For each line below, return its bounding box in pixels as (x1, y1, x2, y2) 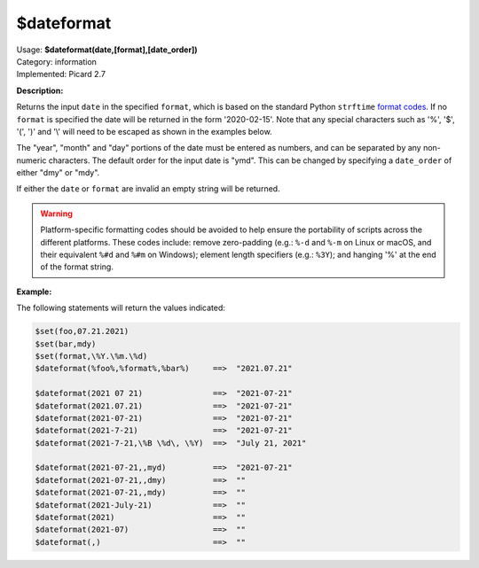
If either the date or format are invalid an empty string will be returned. (16, 183, 280, 194)
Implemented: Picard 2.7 (16, 69, 106, 80)
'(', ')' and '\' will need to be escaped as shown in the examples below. (16, 126, 272, 136)
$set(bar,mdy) (35, 338, 97, 349)
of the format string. (40, 261, 114, 272)
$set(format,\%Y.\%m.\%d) (35, 351, 148, 361)
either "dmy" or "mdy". (16, 167, 100, 178)
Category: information (16, 56, 98, 66)
